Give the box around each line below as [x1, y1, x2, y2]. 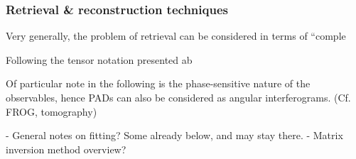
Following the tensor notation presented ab [6, 52, 193, 67]
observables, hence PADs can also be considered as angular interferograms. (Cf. [6, 90, 351, 104]
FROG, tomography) [6, 104, 97, 119]
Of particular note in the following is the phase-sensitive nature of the [6, 76, 311, 91]
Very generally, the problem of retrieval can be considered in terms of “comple [6, 28, 346, 43]
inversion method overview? [6, 141, 126, 156]
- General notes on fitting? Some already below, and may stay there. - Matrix [6, 128, 343, 143]
